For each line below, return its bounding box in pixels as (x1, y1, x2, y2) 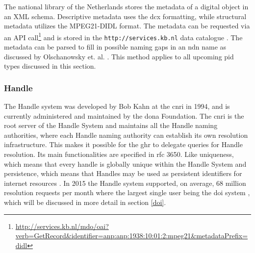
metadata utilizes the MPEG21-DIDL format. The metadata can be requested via (4, 21, 250, 31)
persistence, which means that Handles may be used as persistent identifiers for (4, 168, 242, 178)
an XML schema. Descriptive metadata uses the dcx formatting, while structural (4, 11, 247, 21)
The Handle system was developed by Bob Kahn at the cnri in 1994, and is (4, 101, 230, 111)
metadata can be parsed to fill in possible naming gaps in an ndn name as (4, 42, 227, 52)
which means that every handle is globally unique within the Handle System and (4, 158, 247, 169)
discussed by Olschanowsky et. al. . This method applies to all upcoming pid (4, 51, 234, 61)
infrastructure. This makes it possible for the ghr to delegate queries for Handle (4, 139, 243, 150)
